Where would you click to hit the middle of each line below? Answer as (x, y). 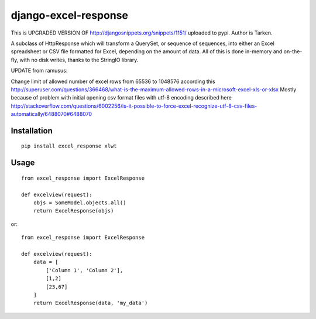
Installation (32, 131)
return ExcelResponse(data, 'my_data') (90, 303)
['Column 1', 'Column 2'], (85, 270)
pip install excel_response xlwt (69, 146)
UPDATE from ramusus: (39, 71)
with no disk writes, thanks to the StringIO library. (79, 60)
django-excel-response (70, 15)
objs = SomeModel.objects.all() (80, 203)
